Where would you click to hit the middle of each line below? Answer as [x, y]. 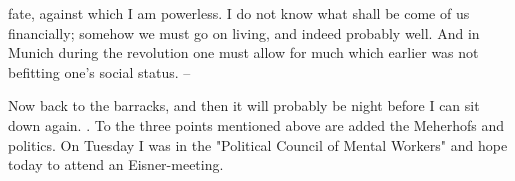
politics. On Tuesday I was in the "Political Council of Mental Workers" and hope [258, 144]
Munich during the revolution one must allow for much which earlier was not [243, 52]
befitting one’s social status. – [99, 71]
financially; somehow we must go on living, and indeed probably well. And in [244, 32]
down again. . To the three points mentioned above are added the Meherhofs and [256, 124]
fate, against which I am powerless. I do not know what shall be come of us [239, 13]
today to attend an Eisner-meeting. [116, 164]
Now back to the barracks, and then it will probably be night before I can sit [244, 105]
